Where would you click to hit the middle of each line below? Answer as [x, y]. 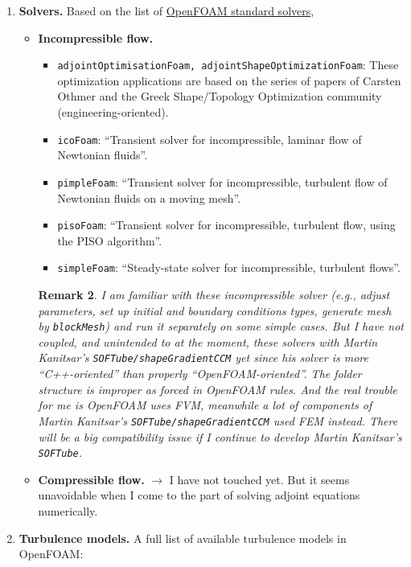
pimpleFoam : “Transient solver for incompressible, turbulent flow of [222, 181]
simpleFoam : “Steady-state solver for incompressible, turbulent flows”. [229, 267]
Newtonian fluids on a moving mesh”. [149, 197]
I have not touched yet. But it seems [259, 479]
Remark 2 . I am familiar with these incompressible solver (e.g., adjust [214, 295]
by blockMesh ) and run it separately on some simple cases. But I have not [221, 326]
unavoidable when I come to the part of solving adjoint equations [199, 495]
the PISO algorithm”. [110, 240]
